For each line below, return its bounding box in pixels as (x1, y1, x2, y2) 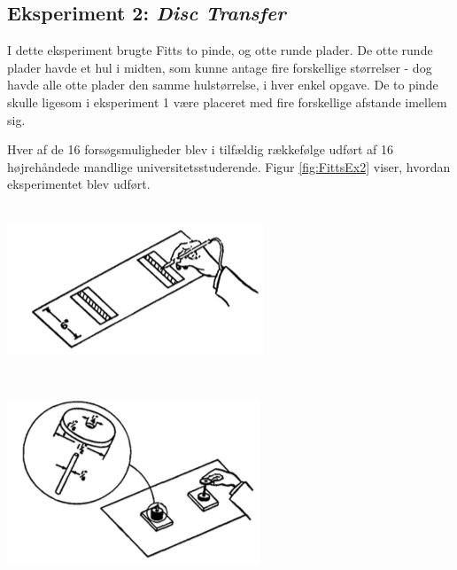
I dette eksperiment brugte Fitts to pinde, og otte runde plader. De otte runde (7, 41, 433, 59)
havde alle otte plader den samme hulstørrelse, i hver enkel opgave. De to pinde (7, 75, 438, 94)
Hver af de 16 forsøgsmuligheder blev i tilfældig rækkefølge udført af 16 (7, 140, 393, 159)
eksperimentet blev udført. (7, 175, 151, 193)
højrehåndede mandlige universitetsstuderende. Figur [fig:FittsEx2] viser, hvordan (7, 157, 451, 176)
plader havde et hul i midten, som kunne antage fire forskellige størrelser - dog (7, 58, 432, 76)
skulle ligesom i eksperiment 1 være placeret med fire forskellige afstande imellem (7, 92, 447, 111)
